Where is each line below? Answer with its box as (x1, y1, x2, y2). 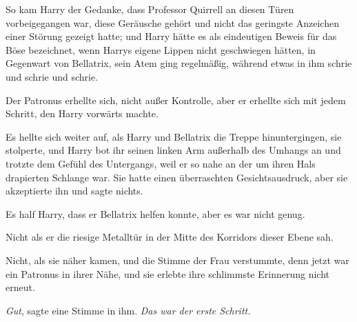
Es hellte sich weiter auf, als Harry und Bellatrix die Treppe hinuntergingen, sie (6, 129, 342, 143)
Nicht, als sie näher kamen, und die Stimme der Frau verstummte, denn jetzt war (6, 252, 349, 267)
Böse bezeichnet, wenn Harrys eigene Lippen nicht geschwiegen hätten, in (6, 42, 316, 57)
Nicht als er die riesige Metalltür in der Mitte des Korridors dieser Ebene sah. (6, 230, 334, 244)
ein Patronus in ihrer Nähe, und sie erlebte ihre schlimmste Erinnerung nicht (6, 266, 329, 281)
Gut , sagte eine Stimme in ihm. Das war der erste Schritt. (6, 303, 251, 317)
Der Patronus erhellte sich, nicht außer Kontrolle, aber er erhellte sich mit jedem (6, 92, 346, 107)
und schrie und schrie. (6, 69, 99, 83)
